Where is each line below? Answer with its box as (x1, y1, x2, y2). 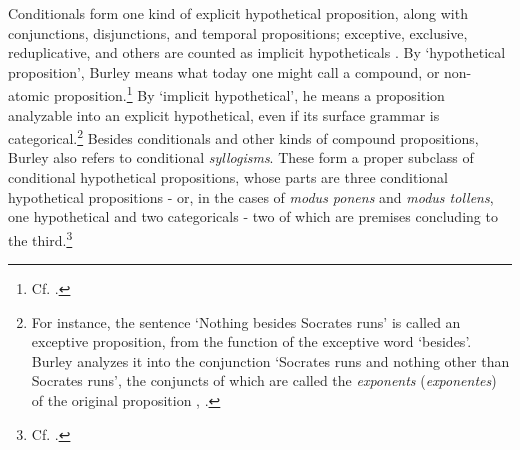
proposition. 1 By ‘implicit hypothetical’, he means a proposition (53, 82, 445, 106)
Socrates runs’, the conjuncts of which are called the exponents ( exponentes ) (31, 370, 497, 391)
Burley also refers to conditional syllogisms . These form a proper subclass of (8, 147, 474, 168)
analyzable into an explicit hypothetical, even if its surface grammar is (8, 104, 440, 125)
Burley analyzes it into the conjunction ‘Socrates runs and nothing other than (31, 350, 510, 371)
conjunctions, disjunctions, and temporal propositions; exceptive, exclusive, (8, 22, 468, 43)
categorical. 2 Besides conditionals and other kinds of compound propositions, (8, 125, 479, 148)
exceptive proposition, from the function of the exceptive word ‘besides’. (31, 331, 472, 352)
